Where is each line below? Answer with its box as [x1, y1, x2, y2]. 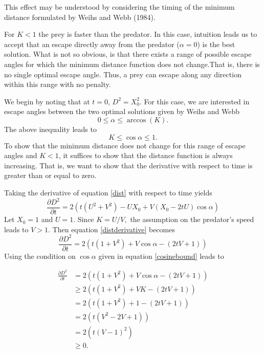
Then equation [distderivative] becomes [52, 224, 175, 234]
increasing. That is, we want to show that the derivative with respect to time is [4, 160, 253, 170]
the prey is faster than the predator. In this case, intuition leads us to [38, 29, 257, 39]
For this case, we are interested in [144, 96, 250, 106]
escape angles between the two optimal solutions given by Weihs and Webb [4, 106, 240, 117]
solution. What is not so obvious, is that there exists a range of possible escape [4, 49, 252, 59]
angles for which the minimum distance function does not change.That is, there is [4, 58, 260, 69]
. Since [73, 214, 94, 225]
